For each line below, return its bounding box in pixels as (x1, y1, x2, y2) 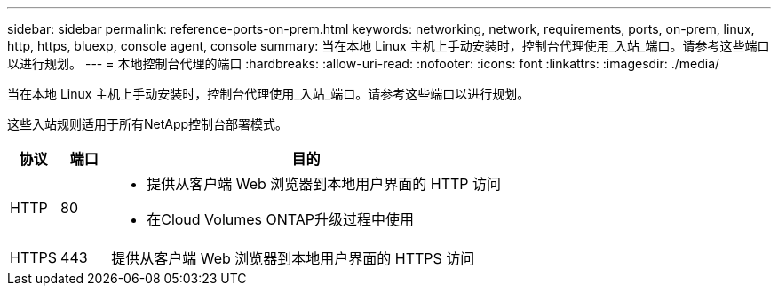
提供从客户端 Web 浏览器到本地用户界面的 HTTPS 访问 (111, 249, 475, 267)
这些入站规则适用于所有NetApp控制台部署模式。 (7, 116, 289, 131)
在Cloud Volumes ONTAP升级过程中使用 (147, 210, 415, 228)
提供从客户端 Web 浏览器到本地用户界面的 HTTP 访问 (147, 175, 502, 193)
